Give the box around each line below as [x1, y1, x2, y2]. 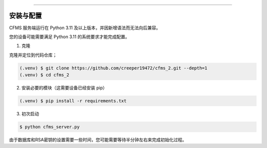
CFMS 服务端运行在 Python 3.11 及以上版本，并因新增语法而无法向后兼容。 [9, 25, 161, 31]
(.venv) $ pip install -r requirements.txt [19, 98, 127, 104]
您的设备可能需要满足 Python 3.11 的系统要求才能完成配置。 [9, 34, 130, 40]
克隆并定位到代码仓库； [9, 52, 57, 58]
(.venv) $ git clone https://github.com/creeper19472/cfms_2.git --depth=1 [19, 65, 208, 71]
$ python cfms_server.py [19, 124, 80, 130]
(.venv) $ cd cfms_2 [19, 72, 69, 78]
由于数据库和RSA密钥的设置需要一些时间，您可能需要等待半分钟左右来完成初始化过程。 [9, 137, 187, 143]
